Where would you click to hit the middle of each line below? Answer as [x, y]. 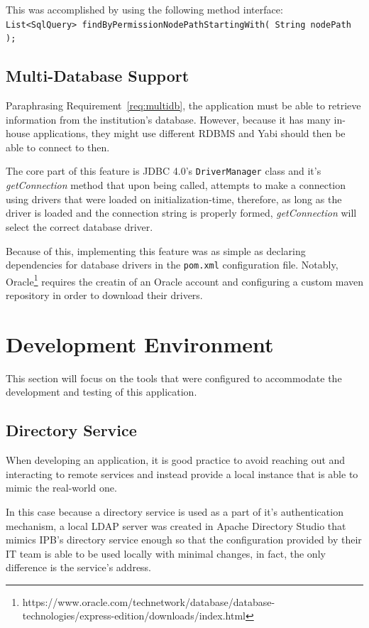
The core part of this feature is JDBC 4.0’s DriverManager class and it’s [164, 171]
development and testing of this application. [101, 392]
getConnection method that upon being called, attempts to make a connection [176, 185]
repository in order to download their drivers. [104, 295]
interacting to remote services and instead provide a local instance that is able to [182, 473]
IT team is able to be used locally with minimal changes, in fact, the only [166, 553]
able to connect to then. [58, 147]
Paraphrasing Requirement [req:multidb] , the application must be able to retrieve [183, 105]
